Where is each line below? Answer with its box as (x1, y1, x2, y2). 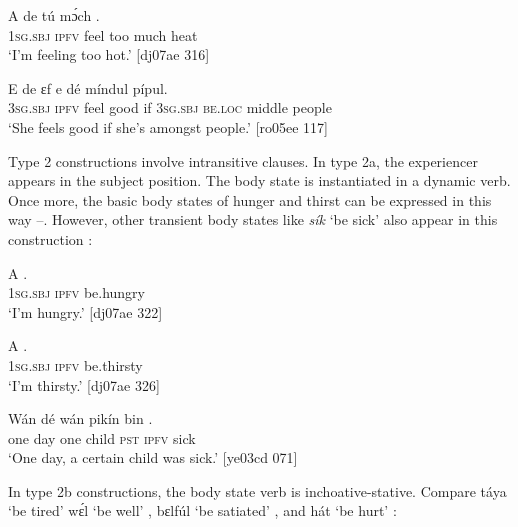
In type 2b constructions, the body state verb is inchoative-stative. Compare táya (8, 480, 507, 501)
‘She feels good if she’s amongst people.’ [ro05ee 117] (8, 116, 328, 137)
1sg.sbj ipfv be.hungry (8, 282, 146, 303)
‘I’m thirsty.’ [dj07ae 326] (8, 374, 160, 395)
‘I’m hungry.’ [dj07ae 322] (8, 301, 163, 322)
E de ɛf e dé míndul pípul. (8, 77, 168, 98)
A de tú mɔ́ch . (8, 5, 100, 25)
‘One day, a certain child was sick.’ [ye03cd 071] (8, 447, 298, 468)
